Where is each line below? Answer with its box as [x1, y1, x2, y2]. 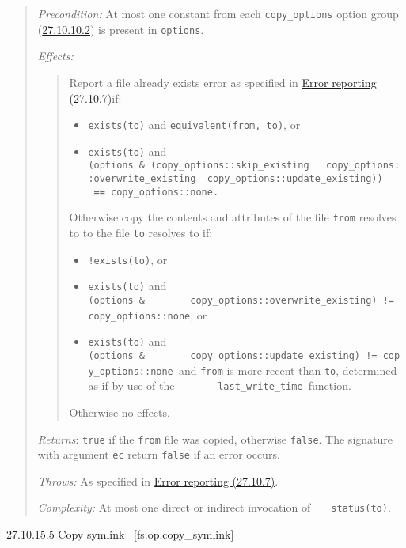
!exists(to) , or [88, 251, 168, 267]
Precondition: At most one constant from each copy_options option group [37, 6, 399, 21]
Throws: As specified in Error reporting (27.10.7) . [37, 472, 279, 489]
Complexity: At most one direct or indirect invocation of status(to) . [37, 499, 391, 516]
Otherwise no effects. [69, 403, 170, 420]
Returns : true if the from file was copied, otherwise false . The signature [37, 430, 393, 447]
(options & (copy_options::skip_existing [88, 160, 309, 172]
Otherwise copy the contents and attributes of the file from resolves [69, 209, 397, 225]
